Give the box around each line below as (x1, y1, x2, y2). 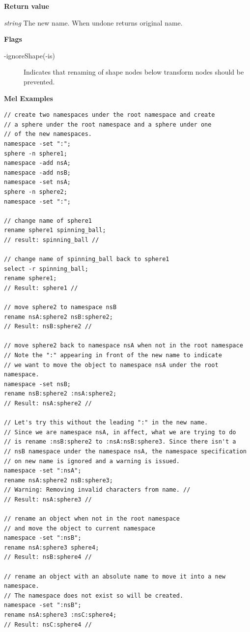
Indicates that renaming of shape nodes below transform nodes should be (24, 67, 244, 77)
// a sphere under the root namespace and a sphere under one (4, 121, 212, 128)
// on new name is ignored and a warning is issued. (4, 457, 180, 465)
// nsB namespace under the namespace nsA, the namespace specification (4, 448, 247, 455)
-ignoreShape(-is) (4, 50, 55, 60)
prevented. (24, 76, 55, 86)
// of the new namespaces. (4, 131, 92, 138)
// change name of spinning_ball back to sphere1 (4, 256, 169, 263)
